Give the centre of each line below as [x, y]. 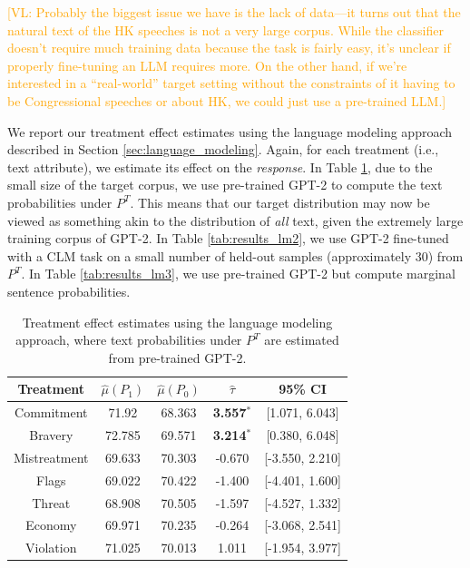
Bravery [51, 434]
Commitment [51, 412]
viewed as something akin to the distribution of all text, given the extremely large [235, 220]
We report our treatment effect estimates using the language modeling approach [230, 131]
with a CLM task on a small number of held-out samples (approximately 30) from [235, 255]
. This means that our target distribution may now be [280, 202]
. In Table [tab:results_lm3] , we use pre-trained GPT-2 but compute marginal [238, 274]
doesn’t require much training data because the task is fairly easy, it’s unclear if [229, 48]
